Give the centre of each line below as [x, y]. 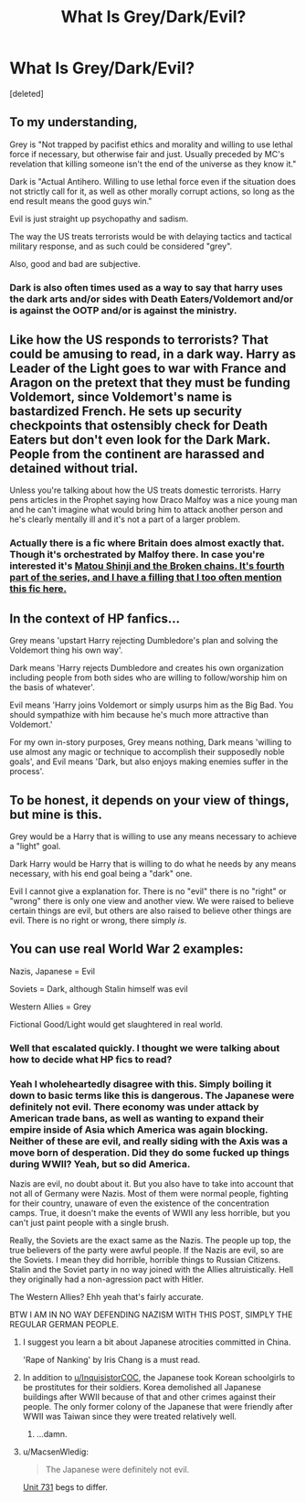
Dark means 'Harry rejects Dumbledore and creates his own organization [147, 668]
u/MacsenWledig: [56, 1452]
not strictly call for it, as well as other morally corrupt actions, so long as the [152, 191]
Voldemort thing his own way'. [66, 650]
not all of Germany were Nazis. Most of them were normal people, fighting [149, 1194]
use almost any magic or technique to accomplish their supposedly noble [147, 752]
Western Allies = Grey [50, 1007]
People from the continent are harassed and [137, 454]
